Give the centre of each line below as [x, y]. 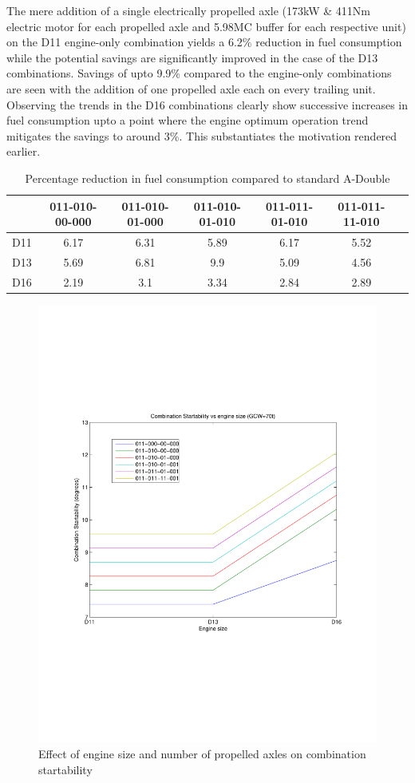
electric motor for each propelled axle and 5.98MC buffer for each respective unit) [206, 26]
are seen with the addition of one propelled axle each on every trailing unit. [191, 88]
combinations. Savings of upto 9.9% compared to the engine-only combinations [199, 73]
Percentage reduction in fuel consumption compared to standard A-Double [207, 178]
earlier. [24, 151]
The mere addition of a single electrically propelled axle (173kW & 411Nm [188, 10]
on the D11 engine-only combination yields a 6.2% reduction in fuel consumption [204, 42]
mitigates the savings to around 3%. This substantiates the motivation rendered [202, 135]
